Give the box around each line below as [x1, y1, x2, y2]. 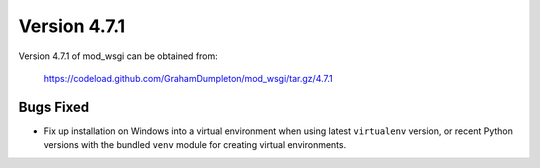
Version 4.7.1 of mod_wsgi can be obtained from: [18, 50, 219, 62]
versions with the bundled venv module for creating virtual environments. [43, 139, 347, 151]
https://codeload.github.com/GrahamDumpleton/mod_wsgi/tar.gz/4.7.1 [43, 72, 334, 84]
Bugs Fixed [18, 98, 90, 115]
